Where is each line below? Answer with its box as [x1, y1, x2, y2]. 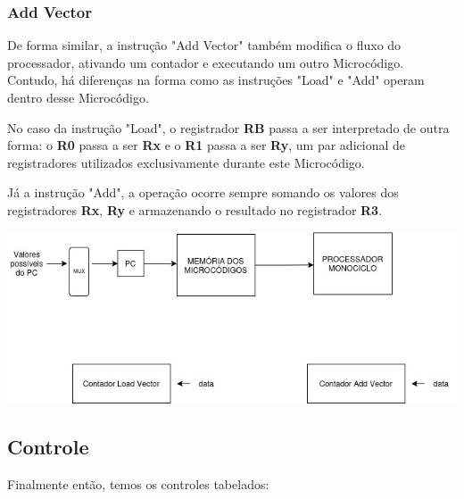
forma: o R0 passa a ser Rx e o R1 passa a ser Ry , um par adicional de [7, 136, 405, 154]
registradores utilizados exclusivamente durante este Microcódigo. [7, 153, 365, 171]
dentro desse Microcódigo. [7, 88, 149, 106]
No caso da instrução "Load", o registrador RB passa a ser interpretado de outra [7, 118, 450, 137]
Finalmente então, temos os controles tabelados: [7, 475, 269, 494]
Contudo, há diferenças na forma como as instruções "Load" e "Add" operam [7, 71, 425, 89]
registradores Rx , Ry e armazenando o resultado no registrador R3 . [7, 200, 383, 219]
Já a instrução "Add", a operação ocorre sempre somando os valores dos [7, 183, 399, 202]
